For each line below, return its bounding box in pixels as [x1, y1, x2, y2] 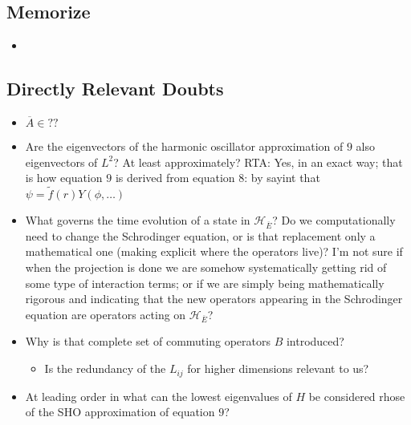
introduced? [286, 333, 344, 350]
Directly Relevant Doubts [6, 76, 224, 101]
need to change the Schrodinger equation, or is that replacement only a [25, 227, 376, 244]
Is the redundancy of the [44, 360, 166, 377]
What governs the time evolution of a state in [25, 212, 250, 228]
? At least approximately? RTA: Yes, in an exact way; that [113, 153, 403, 170]
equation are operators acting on [25, 306, 186, 322]
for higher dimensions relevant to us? [187, 360, 369, 377]
